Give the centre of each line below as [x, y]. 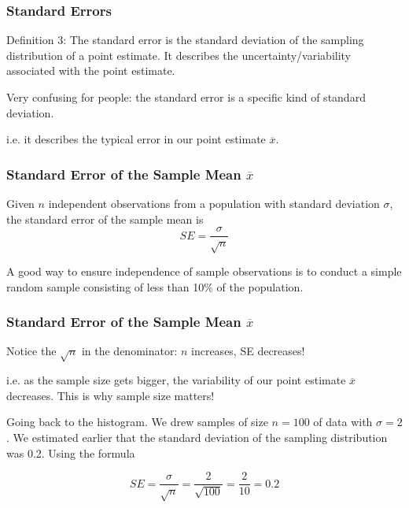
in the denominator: [129, 351]
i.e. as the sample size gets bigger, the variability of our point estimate [176, 380]
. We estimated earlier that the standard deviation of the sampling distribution [197, 437]
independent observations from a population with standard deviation [214, 203]
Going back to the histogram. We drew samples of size [137, 422]
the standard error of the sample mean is [105, 219]
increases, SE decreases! [248, 351]
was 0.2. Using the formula [71, 452]
